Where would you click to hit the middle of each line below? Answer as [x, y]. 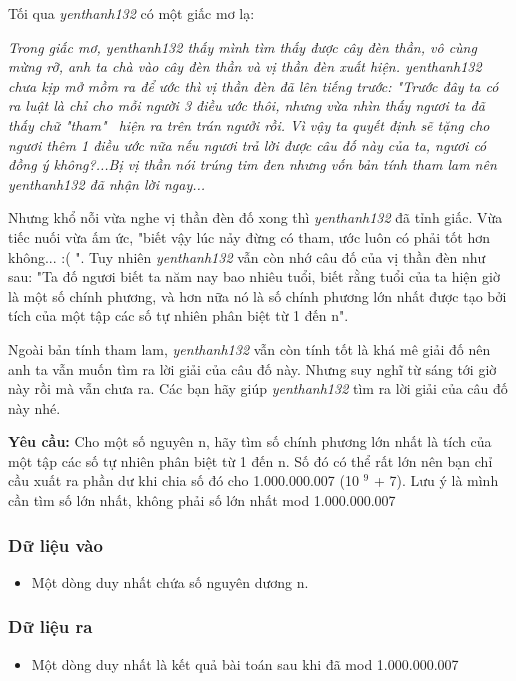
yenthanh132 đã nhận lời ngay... [107, 183]
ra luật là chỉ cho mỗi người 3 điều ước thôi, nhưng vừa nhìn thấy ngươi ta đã [246, 105]
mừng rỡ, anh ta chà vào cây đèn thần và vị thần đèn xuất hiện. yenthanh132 [245, 66]
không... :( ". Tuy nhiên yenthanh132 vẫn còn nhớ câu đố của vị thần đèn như [247, 256]
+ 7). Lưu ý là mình [436, 480]
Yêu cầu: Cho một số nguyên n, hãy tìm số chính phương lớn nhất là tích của [250, 441]
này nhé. [34, 407]
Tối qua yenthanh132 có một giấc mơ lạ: [131, 13]
